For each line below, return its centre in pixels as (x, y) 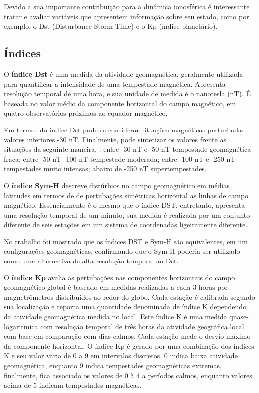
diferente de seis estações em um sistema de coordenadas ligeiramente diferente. (126, 224)
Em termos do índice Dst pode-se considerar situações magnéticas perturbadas (124, 129)
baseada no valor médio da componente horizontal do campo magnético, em (120, 103)
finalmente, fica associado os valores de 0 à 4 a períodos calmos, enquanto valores (128, 375)
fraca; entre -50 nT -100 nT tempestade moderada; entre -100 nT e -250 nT (120, 159)
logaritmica (21, 326)
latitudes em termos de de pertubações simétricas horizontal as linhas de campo (126, 195)
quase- (239, 317)
